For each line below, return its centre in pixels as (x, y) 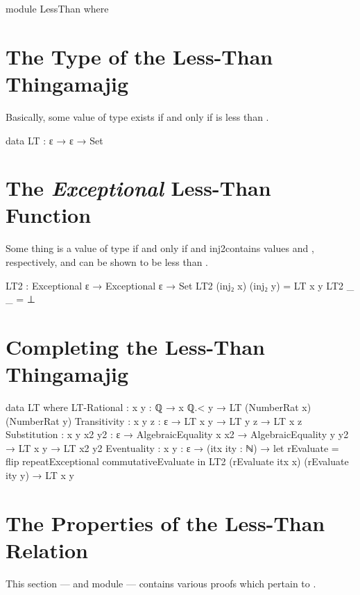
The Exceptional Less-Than (138, 188)
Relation (47, 550)
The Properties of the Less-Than (165, 522)
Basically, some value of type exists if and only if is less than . (137, 116)
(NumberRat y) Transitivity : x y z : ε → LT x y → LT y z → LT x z (154, 420)
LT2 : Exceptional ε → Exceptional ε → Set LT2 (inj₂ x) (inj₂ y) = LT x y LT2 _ (180, 285)
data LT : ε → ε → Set (54, 140)
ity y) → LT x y (40, 475)
